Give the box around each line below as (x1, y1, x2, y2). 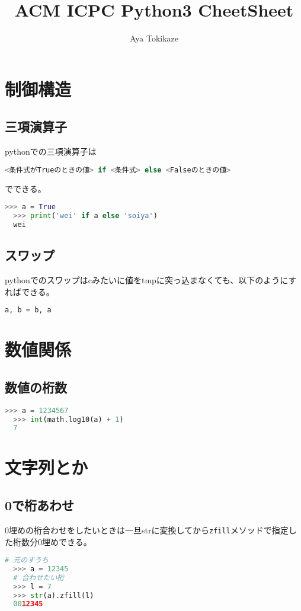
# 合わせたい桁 (13, 573, 64, 582)
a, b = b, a (5, 306, 52, 315)
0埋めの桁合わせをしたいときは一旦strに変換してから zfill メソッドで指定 (5, 523, 289, 536)
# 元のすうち (5, 556, 49, 565)
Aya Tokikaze (129, 32, 179, 44)
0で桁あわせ (5, 496, 75, 514)
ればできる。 (5, 285, 55, 297)
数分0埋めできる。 (21, 535, 92, 548)
